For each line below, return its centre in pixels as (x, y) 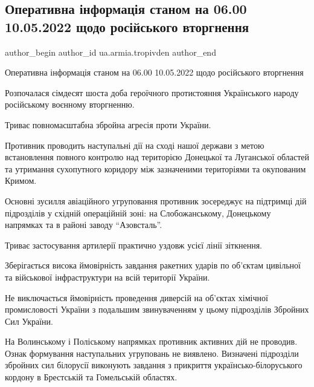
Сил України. (29, 321)
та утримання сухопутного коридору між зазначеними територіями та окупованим (155, 168)
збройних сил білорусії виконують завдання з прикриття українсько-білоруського (154, 365)
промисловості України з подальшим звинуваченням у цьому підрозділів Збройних (157, 309)
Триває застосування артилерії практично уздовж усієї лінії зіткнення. (134, 245)
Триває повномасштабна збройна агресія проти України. (108, 124)
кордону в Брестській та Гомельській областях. (91, 377)
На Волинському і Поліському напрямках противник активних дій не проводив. (151, 341)
